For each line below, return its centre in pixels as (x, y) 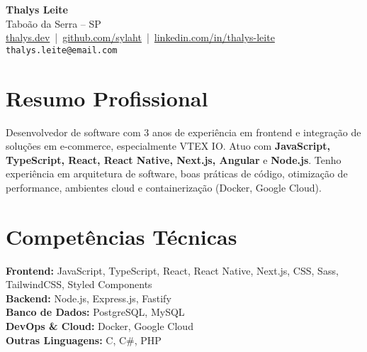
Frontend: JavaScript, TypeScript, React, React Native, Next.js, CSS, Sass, (172, 270)
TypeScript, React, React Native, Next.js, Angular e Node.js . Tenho (174, 159)
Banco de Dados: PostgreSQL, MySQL (95, 312)
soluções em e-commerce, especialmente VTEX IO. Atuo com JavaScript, (168, 146)
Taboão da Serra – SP (53, 23)
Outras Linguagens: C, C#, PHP (84, 340)
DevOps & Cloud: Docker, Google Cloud (100, 326)
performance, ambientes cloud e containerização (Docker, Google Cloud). (164, 187)
